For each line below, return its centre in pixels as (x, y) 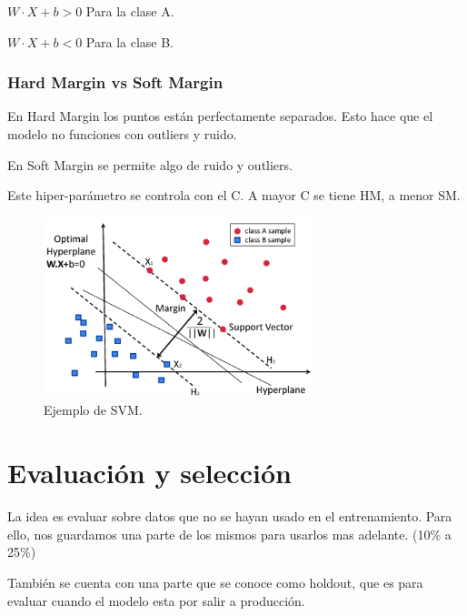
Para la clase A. (130, 11)
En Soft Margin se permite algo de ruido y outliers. (150, 164)
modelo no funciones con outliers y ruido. (122, 134)
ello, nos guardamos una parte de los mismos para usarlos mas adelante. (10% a (229, 534)
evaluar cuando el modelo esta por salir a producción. (156, 600)
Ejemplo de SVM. (93, 410)
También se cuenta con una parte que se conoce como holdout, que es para (215, 582)
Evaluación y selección (149, 473)
